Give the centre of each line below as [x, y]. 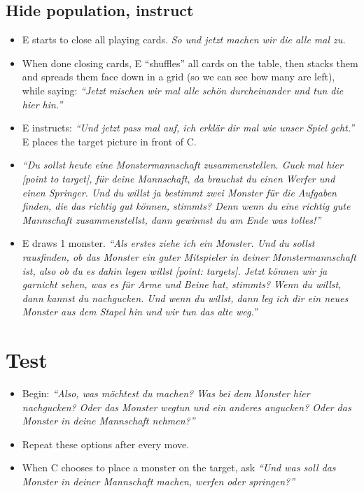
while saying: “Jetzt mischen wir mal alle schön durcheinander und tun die [183, 90]
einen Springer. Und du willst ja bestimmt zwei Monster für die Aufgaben [179, 192]
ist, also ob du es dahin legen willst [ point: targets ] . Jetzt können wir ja [175, 270]
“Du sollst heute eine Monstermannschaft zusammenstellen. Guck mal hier [182, 165]
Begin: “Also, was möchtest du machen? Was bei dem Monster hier [166, 393]
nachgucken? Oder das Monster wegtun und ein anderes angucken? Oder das [187, 407]
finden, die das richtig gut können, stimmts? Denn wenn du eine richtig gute [186, 206]
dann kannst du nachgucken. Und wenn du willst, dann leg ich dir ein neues [185, 298]
